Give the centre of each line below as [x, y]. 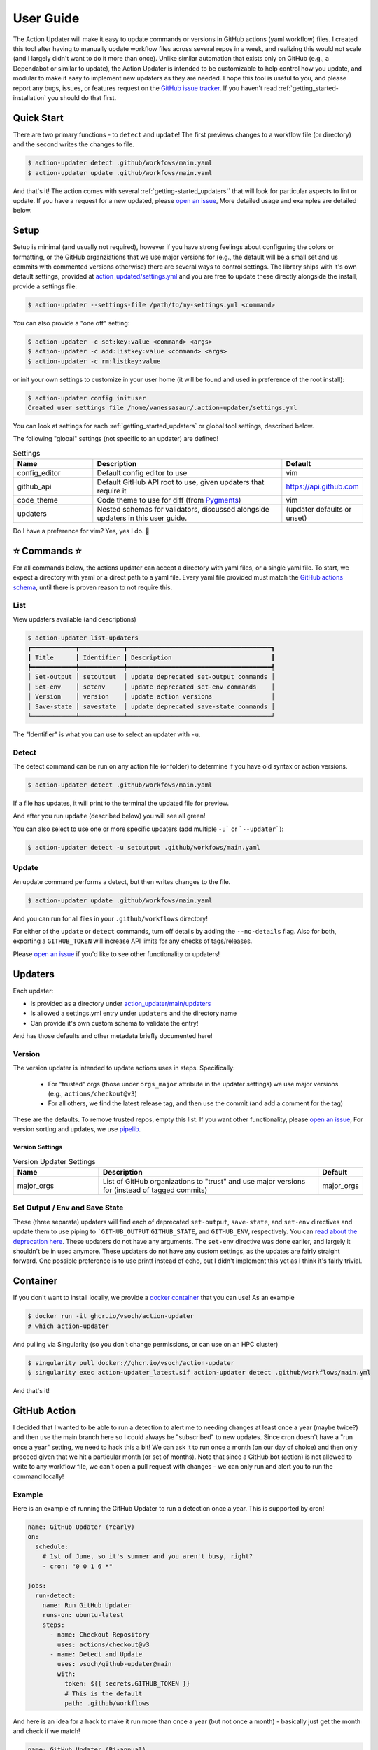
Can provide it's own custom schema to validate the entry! [114, 1023]
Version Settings [38, 1147]
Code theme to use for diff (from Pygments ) [169, 500]
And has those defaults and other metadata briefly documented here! [113, 1036]
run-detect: [56, 1595]
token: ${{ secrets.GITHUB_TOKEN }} [127, 1684]
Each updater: [33, 990]
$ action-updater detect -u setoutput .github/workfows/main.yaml [144, 847]
